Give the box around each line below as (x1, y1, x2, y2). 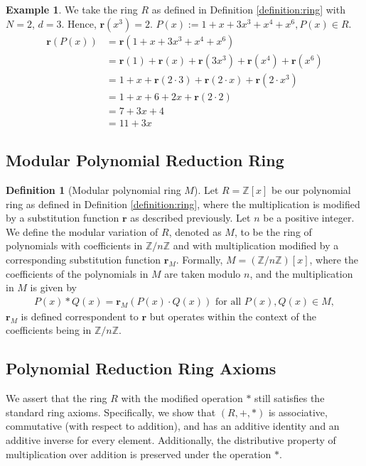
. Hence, (61, 16, 97, 31)
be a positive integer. (263, 210, 355, 225)
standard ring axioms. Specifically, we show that (6, 404, 216, 419)
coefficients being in (6, 323, 92, 337)
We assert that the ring (6, 391, 107, 406)
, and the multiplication (249, 266, 353, 281)
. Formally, (176, 251, 223, 266)
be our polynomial (271, 182, 351, 197)
